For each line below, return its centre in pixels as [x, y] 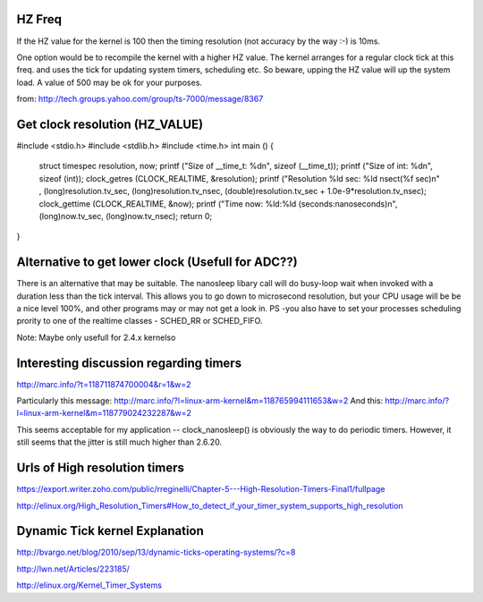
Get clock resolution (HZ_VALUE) [110, 124]
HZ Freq [39, 19]
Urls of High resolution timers [101, 468]
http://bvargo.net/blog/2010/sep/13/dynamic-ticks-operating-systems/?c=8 [156, 552]
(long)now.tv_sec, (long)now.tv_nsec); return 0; [126, 216]
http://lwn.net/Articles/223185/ [73, 569]
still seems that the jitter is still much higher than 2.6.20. [119, 442]
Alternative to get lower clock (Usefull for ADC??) [157, 263]
